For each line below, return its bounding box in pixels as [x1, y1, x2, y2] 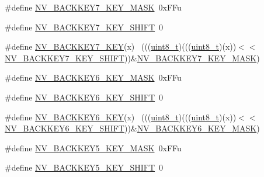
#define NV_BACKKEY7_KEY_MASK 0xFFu [5, 1, 182, 13]
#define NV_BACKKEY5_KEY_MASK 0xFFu [5, 141, 182, 154]
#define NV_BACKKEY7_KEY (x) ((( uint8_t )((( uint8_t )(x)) [5, 40, 237, 53]
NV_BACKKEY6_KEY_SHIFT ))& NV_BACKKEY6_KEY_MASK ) [5, 122, 260, 134]
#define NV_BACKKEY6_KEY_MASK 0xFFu [5, 71, 182, 84]
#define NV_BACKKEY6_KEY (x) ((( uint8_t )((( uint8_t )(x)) [5, 110, 237, 123]
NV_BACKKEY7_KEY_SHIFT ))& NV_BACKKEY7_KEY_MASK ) [5, 51, 260, 64]
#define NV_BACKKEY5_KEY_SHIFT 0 [5, 161, 164, 173]
